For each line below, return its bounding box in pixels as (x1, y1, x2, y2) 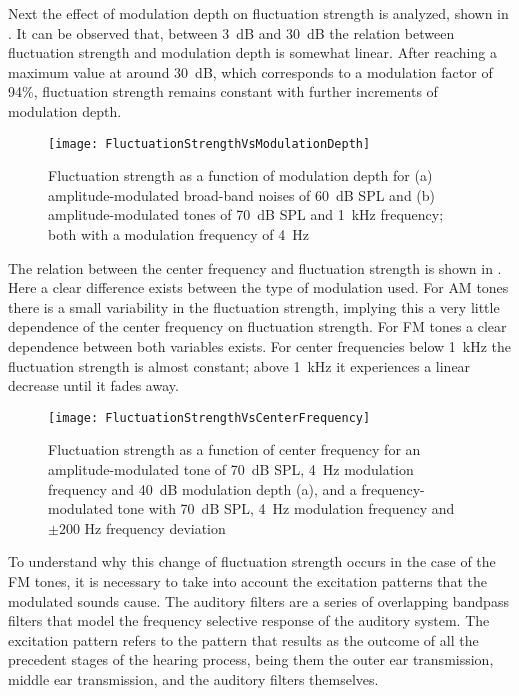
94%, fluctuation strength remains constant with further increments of (8, 81, 438, 102)
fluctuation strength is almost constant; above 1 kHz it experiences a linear (8, 355, 471, 376)
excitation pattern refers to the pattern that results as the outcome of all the (8, 629, 479, 650)
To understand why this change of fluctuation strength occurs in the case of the (8, 551, 496, 572)
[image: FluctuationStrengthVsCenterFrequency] (48, 410, 371, 425)
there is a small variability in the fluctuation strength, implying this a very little (8, 296, 500, 317)
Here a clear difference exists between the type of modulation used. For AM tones (8, 277, 509, 298)
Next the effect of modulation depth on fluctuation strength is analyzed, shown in (8, 3, 509, 23)
